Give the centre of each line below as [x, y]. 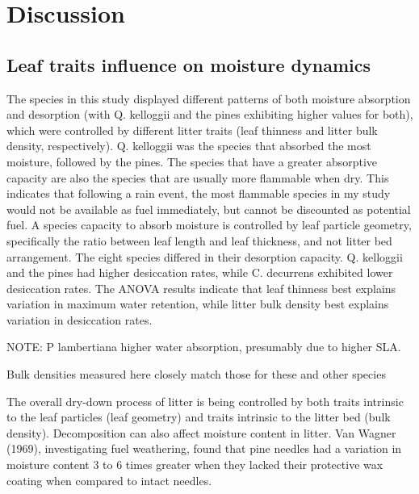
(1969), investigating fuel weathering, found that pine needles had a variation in [204, 448]
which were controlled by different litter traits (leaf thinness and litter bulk [192, 130]
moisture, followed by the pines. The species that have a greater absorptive [192, 161]
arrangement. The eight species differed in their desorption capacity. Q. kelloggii [205, 256]
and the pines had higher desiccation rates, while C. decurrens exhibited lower [200, 272]
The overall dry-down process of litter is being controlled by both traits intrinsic [205, 401]
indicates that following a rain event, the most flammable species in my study [199, 193]
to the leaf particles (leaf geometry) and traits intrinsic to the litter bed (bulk [199, 417]
